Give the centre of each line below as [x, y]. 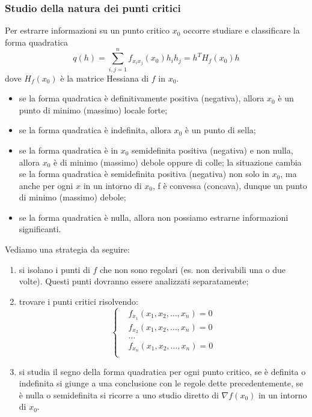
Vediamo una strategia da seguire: [67, 249]
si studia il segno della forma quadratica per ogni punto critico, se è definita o [162, 371]
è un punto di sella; [220, 130]
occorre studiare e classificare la [242, 30]
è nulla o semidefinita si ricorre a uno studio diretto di [119, 394]
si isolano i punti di [54, 269]
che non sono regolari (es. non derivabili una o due [193, 269]
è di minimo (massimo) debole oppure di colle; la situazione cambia [178, 162]
